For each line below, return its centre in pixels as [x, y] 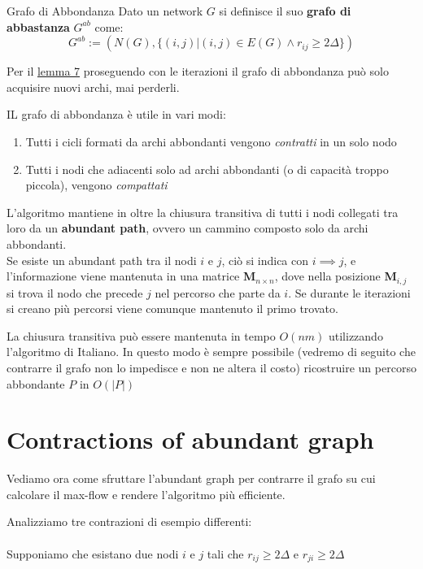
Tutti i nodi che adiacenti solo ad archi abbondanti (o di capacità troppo [207, 169]
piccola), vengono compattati [96, 185]
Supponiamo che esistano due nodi [93, 553]
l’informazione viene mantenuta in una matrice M [131, 276]
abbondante [36, 383]
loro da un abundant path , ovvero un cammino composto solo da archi [188, 228]
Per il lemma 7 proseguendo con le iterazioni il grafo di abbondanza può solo [198, 71]
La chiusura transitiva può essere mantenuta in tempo [141, 335]
